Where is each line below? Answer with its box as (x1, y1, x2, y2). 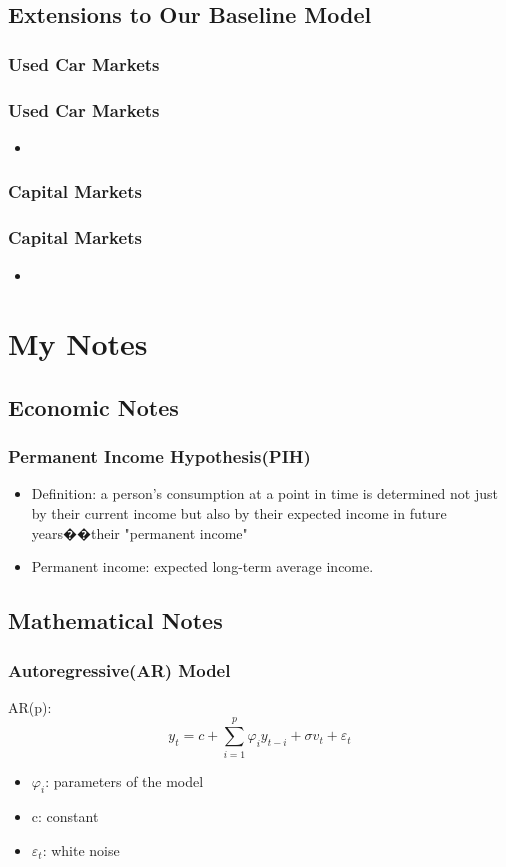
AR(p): (8, 696, 52, 717)
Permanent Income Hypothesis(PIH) (8, 444, 311, 469)
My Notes (8, 323, 148, 364)
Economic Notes (8, 391, 179, 422)
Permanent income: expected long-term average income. (31, 556, 374, 577)
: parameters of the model (45, 770, 204, 791)
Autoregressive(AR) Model (8, 657, 231, 682)
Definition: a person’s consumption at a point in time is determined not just (31, 483, 498, 504)
